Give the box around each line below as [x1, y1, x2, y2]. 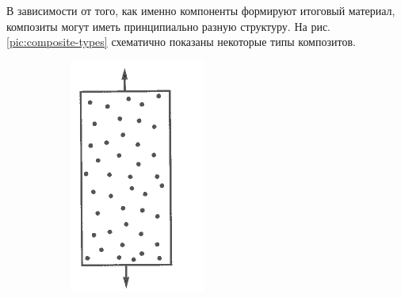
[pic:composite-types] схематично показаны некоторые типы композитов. [6, 33, 356, 50]
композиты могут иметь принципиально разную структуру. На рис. [6, 17, 330, 34]
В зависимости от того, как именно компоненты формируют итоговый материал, [6, 2, 395, 18]
